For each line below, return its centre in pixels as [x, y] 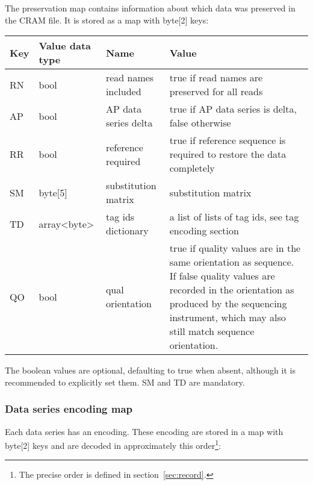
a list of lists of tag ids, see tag [234, 217]
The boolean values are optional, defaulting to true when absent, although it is [150, 370]
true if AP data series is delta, [233, 109]
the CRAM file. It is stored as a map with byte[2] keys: [107, 20]
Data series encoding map [69, 409]
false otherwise [200, 123]
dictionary [127, 231]
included [123, 92]
